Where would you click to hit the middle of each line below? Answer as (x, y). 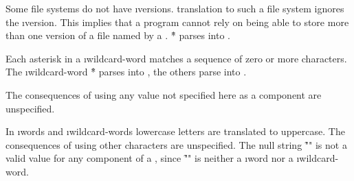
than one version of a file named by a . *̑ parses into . (118, 35)
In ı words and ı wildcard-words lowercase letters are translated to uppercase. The (175, 131)
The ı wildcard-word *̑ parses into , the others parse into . (126, 72)
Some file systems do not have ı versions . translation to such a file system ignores (175, 8)
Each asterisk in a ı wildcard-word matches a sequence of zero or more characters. (176, 58)
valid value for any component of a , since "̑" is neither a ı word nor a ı (153, 158)
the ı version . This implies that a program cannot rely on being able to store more (177, 22)
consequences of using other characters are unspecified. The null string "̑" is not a (176, 144)
